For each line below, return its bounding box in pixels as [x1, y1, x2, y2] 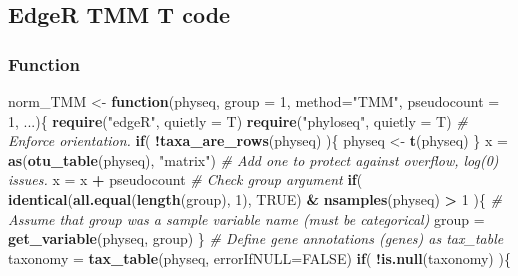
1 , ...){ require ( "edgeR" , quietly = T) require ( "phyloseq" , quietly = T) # [8, 110, 468, 131]
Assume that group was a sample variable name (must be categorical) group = [8, 208, 485, 229]
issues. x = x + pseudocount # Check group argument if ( [8, 169, 363, 190]
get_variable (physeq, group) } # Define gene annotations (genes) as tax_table [8, 228, 504, 249]
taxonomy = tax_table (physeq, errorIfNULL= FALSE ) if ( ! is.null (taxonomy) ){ [8, 247, 511, 268]
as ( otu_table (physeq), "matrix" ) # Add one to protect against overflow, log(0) [8, 149, 499, 170]
